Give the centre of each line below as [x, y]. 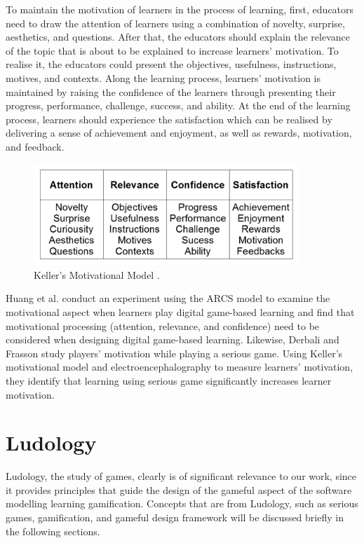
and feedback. [35, 146]
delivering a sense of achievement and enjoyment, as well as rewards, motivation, [179, 133]
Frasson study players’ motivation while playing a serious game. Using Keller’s [174, 353]
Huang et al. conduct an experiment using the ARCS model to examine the [168, 298]
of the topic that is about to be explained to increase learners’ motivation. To [172, 50]
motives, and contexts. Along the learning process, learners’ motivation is [163, 77]
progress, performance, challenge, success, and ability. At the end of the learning [178, 105]
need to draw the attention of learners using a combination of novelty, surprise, [175, 23]
